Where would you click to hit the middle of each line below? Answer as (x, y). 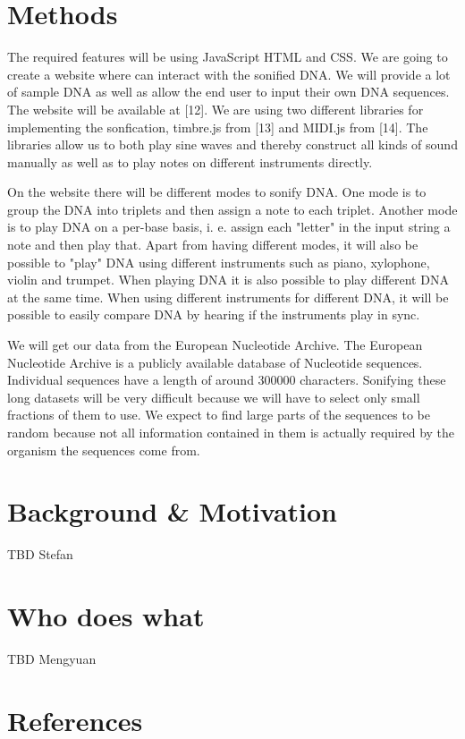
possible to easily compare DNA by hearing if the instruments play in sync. (214, 314)
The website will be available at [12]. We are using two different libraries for (216, 109)
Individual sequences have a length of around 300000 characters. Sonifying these (227, 380)
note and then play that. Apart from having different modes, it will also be (213, 245)
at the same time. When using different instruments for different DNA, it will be (228, 297)
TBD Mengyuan (52, 659)
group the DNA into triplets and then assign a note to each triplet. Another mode (232, 209)
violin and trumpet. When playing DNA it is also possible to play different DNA (228, 280)
